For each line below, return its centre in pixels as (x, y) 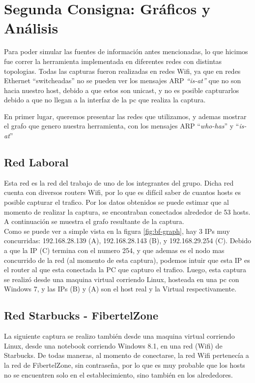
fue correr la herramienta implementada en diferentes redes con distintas (113, 61)
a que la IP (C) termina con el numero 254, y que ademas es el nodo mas (114, 250)
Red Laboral (36, 162)
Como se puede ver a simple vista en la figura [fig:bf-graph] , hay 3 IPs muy (117, 231)
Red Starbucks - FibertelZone (81, 315)
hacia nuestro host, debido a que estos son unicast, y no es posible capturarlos (122, 90)
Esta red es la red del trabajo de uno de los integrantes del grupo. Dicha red (119, 182)
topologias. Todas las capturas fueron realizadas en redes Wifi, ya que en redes (122, 71)
